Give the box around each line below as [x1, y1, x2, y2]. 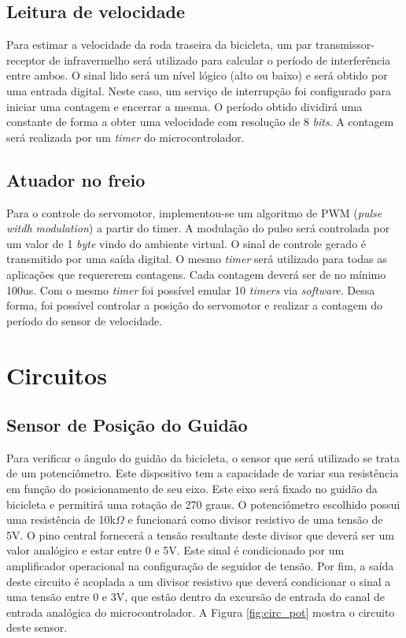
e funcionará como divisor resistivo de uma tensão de [127, 511, 383, 528]
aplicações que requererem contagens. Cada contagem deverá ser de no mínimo [6, 265, 386, 282]
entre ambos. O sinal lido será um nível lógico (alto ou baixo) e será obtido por [6, 67, 388, 83]
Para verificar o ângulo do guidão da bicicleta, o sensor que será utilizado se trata [6, 449, 400, 466]
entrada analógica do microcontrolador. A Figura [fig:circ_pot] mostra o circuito [6, 603, 395, 620]
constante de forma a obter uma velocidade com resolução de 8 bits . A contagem [6, 113, 394, 130]
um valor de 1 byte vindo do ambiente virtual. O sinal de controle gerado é [6, 235, 367, 251]
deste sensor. [6, 619, 68, 636]
